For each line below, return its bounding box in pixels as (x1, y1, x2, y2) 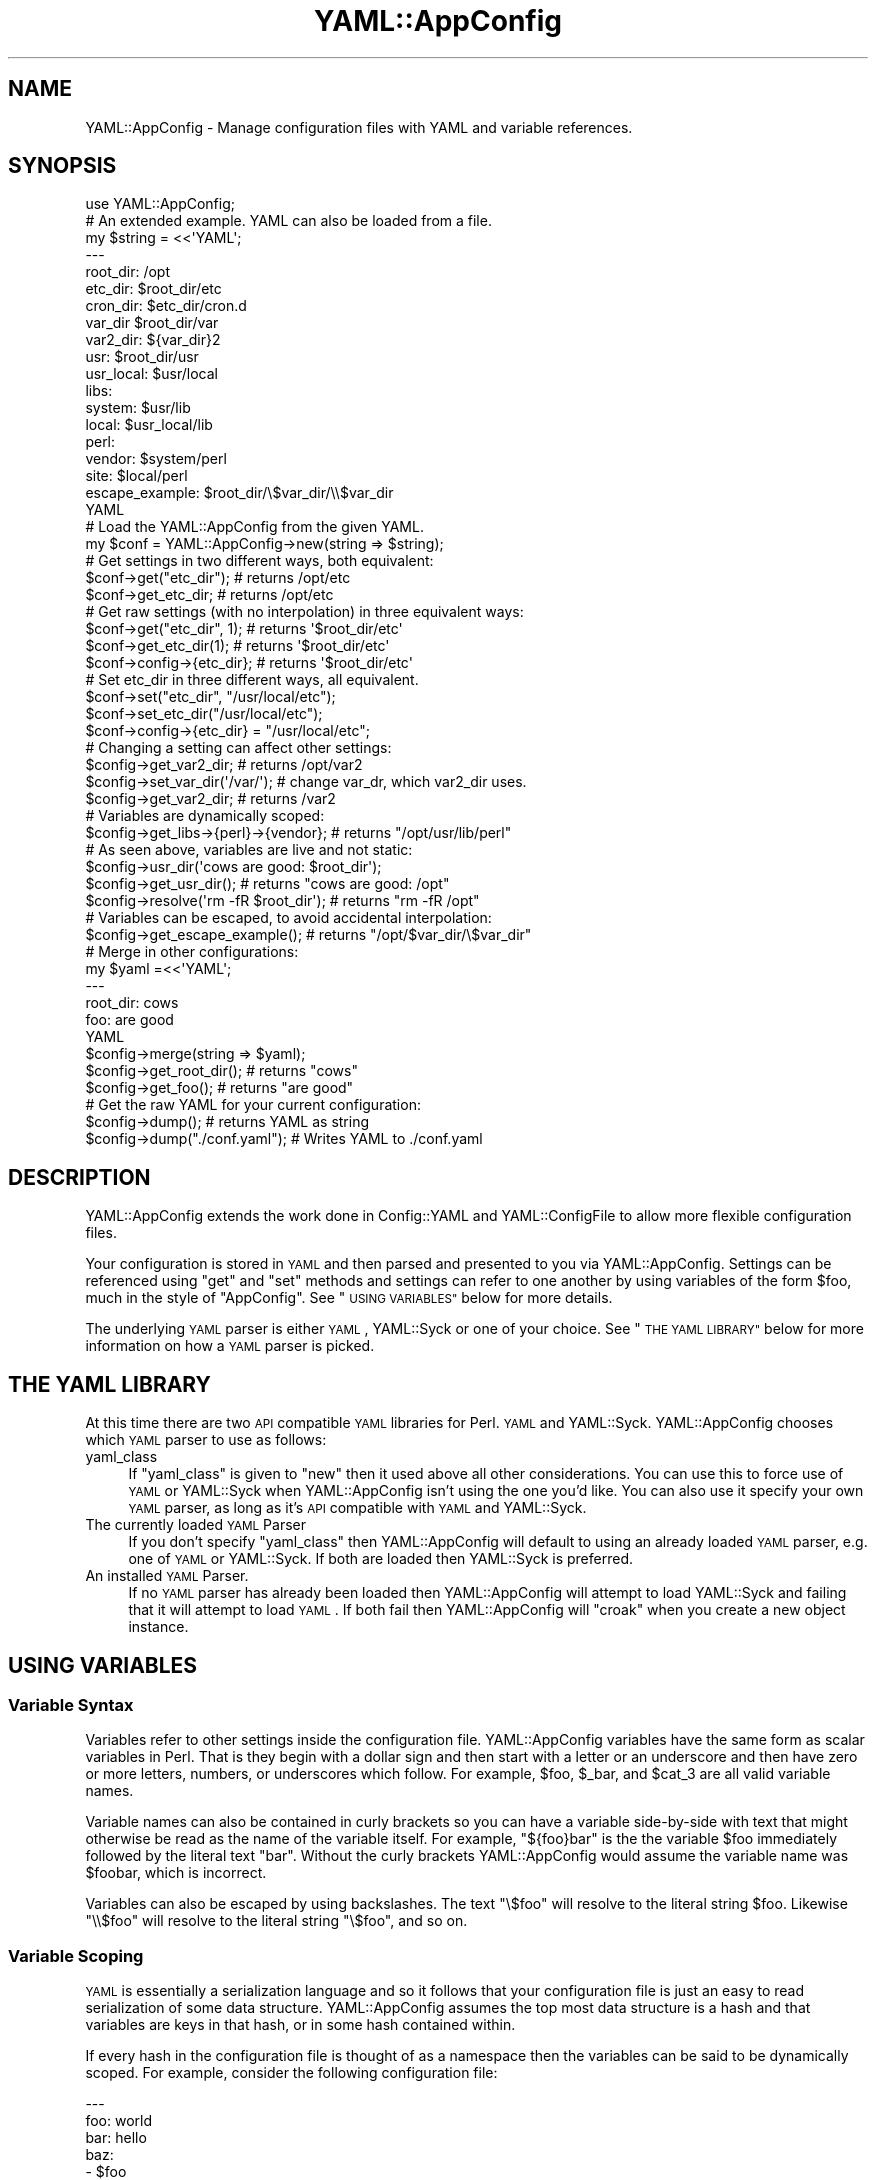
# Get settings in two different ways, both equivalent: (85, 552, 434, 570)
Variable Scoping (8, 1945, 144, 1966)
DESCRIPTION (8, 1164, 151, 1190)
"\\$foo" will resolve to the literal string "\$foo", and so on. (85, 1912, 468, 1930)
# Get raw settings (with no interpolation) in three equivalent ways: (85, 603, 524, 621)
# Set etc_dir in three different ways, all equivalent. (85, 671, 419, 689)
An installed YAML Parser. (85, 1567, 249, 1585)
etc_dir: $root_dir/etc (85, 280, 222, 298)
